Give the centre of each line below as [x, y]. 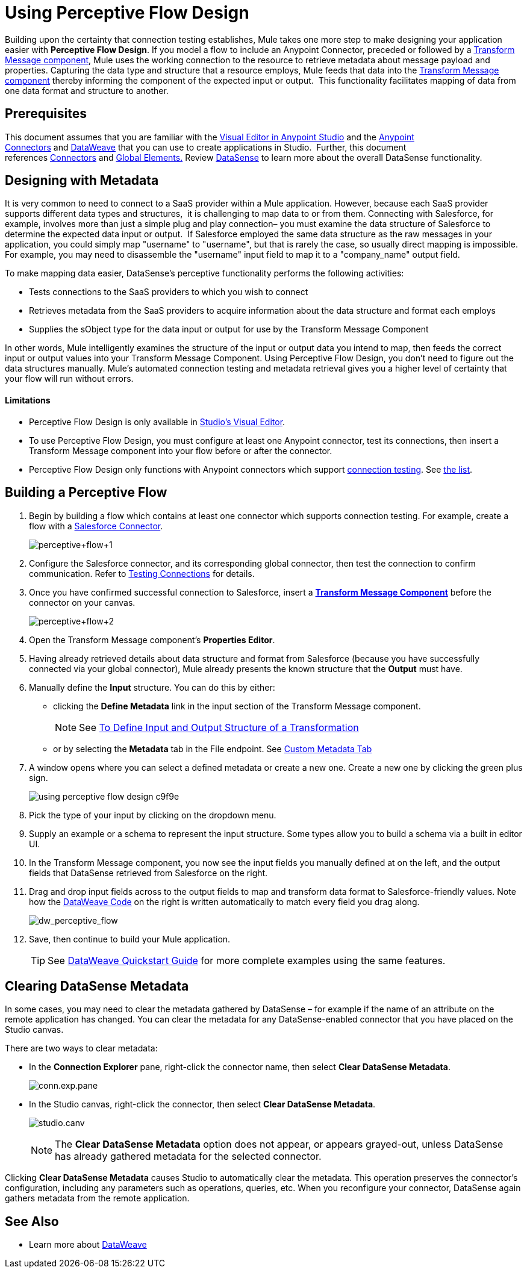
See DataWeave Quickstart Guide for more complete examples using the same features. [247, 960]
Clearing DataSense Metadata [97, 986]
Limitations [28, 400]
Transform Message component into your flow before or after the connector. [181, 450]
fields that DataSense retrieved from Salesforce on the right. [148, 873]
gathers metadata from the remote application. [97, 1198]
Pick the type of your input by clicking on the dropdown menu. [153, 815]
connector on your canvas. [82, 602]
